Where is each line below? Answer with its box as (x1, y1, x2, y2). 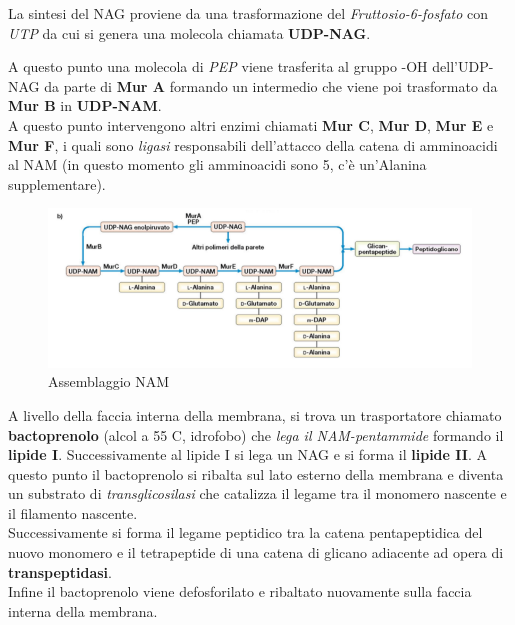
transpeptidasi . (8, 561, 112, 582)
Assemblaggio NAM (48, 371, 170, 392)
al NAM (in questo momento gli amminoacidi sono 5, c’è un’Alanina (8, 154, 427, 175)
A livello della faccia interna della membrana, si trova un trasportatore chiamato (8, 404, 502, 425)
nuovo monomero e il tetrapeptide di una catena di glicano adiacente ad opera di (8, 542, 504, 563)
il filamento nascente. (8, 502, 138, 523)
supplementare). (8, 173, 106, 194)
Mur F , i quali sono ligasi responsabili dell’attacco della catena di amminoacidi (8, 134, 498, 155)
